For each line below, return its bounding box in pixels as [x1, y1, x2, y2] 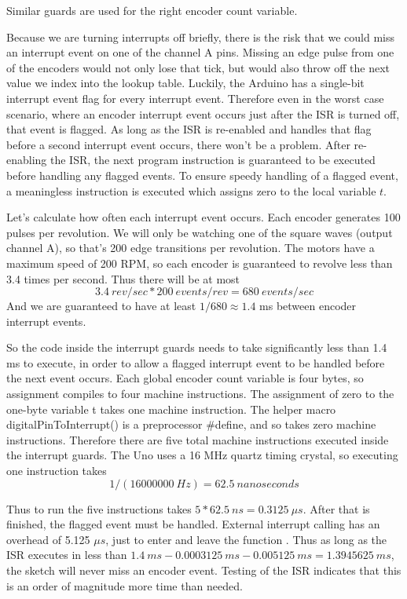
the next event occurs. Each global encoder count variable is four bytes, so [6, 370, 364, 386]
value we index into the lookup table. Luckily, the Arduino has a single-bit [6, 75, 365, 91]
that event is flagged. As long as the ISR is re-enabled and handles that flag [6, 121, 372, 137]
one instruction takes [6, 462, 107, 479]
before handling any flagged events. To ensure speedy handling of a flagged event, [6, 166, 398, 183]
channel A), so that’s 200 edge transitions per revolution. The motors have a [6, 239, 375, 256]
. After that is [302, 500, 370, 517]
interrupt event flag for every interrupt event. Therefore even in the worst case [6, 89, 384, 106]
